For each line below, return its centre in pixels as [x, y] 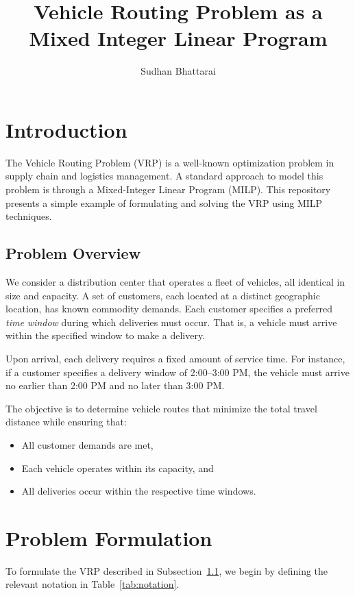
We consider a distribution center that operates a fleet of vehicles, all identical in [175, 282]
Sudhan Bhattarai [178, 71]
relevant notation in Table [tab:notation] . [93, 584]
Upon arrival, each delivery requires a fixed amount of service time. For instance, [175, 358]
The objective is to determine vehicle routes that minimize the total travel [161, 408]
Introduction [66, 129]
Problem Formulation [109, 537]
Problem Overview [73, 253]
